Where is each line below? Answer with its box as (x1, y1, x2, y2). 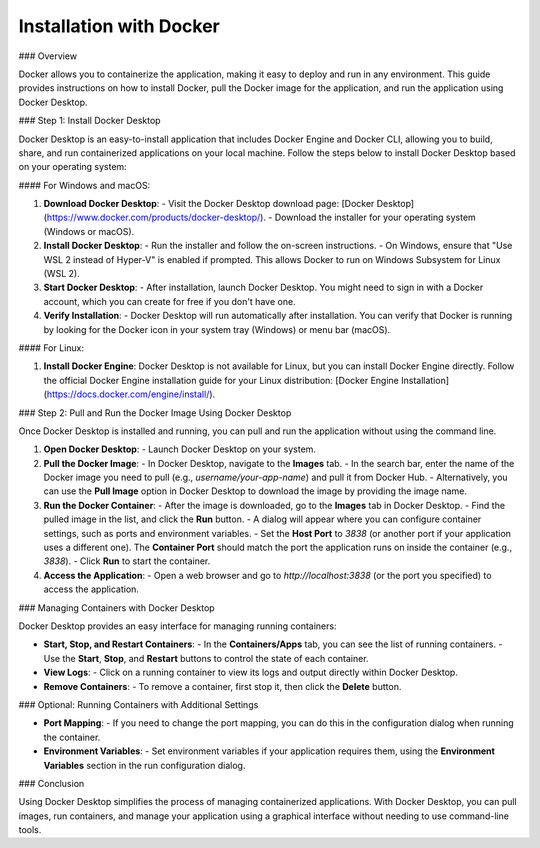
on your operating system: (18, 161, 127, 173)
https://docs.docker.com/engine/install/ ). (46, 388, 216, 400)
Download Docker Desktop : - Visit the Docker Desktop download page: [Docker (43, 198, 375, 210)
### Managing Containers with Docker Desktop (18, 601, 215, 614)
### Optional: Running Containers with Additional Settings (18, 698, 259, 710)
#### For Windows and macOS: (18, 179, 151, 191)
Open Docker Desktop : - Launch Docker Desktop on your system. (43, 443, 317, 455)
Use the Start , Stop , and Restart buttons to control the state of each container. (43, 652, 369, 664)
